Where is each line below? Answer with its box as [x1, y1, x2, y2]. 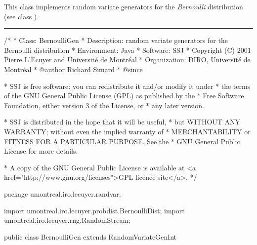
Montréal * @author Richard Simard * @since [4, 64, 143, 74]
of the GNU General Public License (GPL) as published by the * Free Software [4, 90, 244, 101]
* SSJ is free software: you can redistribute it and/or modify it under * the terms [4, 81, 251, 91]
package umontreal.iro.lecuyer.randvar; [4, 188, 121, 199]
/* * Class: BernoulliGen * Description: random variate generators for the [4, 35, 228, 45]
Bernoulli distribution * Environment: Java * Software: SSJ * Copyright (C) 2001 [4, 44, 251, 55]
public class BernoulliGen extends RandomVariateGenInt [4, 231, 176, 242]
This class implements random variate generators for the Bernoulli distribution [4, 1, 243, 11]
